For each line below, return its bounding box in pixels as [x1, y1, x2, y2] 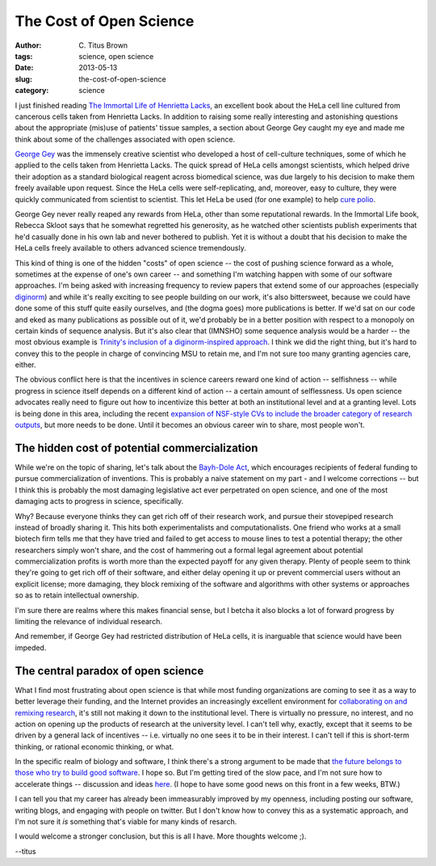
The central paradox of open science [15, 664, 204, 678]
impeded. [15, 643, 47, 653]
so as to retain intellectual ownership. [15, 590, 140, 600]
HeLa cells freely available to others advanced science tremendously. [15, 243, 246, 253]
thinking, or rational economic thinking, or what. [15, 741, 174, 751]
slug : [15, 74, 32, 84]
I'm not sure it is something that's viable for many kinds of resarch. [15, 817, 237, 826]
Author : [15, 40, 42, 50]
